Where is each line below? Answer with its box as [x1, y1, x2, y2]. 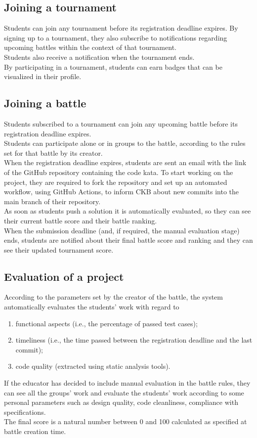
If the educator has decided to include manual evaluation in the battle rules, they [4, 378, 251, 388]
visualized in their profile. [4, 71, 82, 82]
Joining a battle [4, 95, 86, 111]
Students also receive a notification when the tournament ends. [4, 51, 195, 62]
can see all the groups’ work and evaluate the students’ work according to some [4, 387, 244, 397]
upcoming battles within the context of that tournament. [4, 42, 176, 52]
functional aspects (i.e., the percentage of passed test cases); [15, 318, 198, 328]
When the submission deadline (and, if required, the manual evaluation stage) [4, 225, 240, 235]
